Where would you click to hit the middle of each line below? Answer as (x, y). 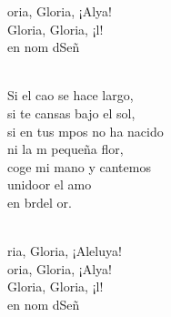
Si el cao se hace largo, (70, 95)
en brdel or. (40, 202)
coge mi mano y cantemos (79, 166)
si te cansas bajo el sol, (71, 112)
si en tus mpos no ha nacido (85, 131)
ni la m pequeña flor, (65, 149)
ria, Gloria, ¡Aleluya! (65, 251)
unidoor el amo (50, 184)
